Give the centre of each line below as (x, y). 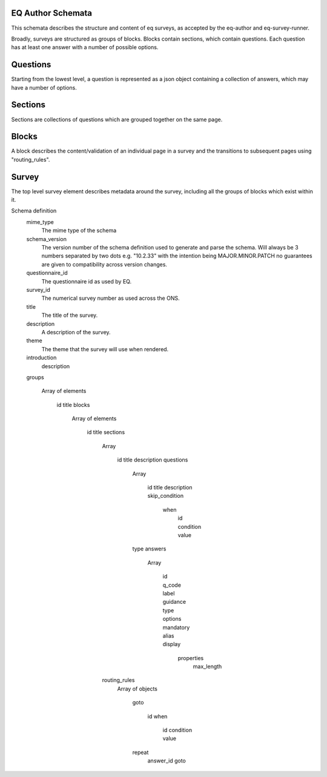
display (172, 644)
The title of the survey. (70, 316)
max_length (207, 667)
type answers (149, 549)
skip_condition (166, 496)
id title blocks (73, 405)
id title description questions (153, 460)
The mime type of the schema (79, 231)
